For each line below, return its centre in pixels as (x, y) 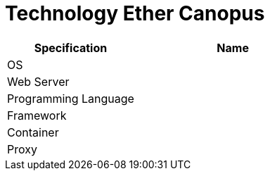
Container (33, 132)
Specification (71, 48)
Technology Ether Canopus (135, 13)
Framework (37, 115)
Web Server (38, 81)
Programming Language (71, 98)
